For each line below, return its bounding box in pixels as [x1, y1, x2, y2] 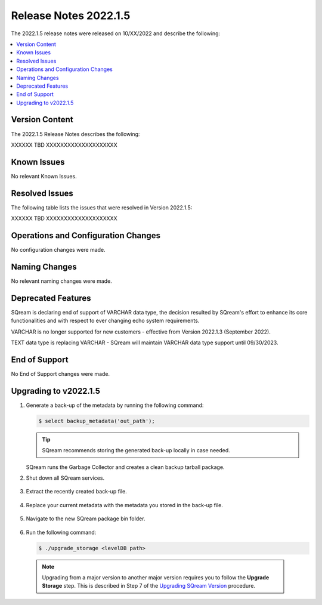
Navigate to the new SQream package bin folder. [26, 515, 145, 522]
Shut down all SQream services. [26, 474, 104, 481]
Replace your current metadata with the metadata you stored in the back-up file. [26, 501, 224, 508]
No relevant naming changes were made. [11, 277, 113, 285]
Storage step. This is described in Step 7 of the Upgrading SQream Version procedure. [42, 582, 256, 589]
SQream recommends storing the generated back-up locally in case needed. [42, 447, 231, 454]
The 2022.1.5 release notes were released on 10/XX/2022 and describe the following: [11, 30, 221, 37]
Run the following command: [26, 529, 97, 536]
